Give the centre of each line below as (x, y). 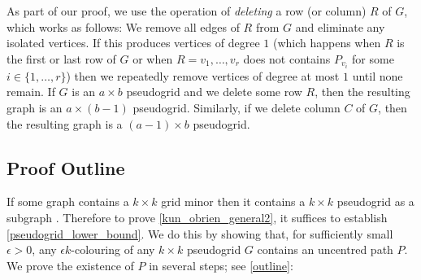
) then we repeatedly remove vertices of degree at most (203, 75)
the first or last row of (61, 58)
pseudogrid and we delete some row (214, 92)
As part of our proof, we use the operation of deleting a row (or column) (187, 11)
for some (373, 58)
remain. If (31, 92)
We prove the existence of (70, 265)
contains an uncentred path (325, 249)
